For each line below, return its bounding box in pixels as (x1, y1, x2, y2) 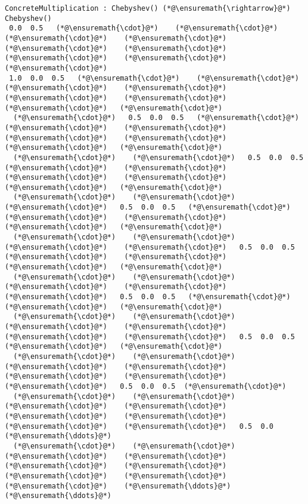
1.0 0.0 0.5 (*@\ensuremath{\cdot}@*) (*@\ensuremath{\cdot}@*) (9, 73, 299, 82)
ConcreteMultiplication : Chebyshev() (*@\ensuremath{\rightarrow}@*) (5, 4, 291, 13)
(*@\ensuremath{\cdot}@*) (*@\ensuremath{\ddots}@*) (5, 481, 231, 490)
